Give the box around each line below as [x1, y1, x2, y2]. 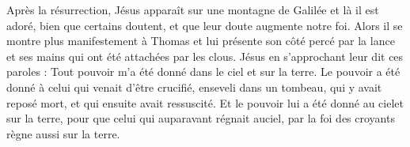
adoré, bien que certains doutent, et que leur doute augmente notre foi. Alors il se [6, 17, 403, 33]
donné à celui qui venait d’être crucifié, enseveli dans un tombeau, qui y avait [6, 78, 382, 95]
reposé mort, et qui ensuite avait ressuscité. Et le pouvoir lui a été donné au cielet [6, 94, 404, 111]
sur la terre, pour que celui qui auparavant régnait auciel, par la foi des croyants [6, 110, 395, 126]
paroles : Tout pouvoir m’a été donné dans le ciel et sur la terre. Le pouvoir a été [6, 63, 401, 80]
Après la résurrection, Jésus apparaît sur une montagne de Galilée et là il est [6, 2, 379, 17]
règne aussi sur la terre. [6, 125, 120, 141]
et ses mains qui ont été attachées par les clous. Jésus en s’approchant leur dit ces [6, 47, 404, 64]
